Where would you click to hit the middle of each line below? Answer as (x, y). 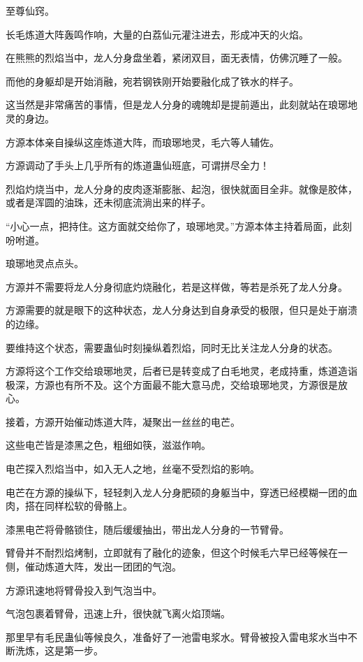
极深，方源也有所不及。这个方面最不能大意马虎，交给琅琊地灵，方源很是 (172, 384)
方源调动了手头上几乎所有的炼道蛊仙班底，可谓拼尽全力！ (138, 165)
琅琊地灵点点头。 (45, 263)
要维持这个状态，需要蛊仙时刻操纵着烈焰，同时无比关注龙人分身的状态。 (172, 347)
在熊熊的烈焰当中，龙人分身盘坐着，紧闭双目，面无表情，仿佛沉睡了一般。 (177, 58)
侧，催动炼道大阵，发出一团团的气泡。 (94, 567)
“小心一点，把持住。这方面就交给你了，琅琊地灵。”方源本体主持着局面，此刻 (179, 225)
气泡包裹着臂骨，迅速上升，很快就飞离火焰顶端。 (118, 613)
